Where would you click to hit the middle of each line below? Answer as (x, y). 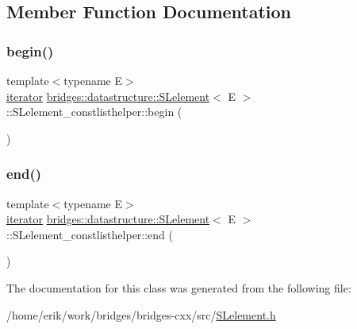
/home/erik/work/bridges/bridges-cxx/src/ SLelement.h (141, 314)
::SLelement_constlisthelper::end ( (90, 234)
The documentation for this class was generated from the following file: (179, 287)
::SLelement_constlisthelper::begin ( (94, 112)
